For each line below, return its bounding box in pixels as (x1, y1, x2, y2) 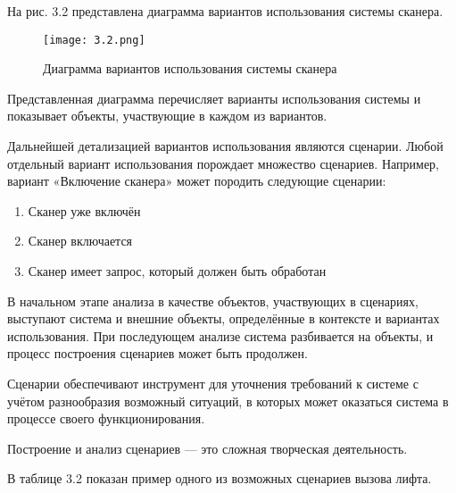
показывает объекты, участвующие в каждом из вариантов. (7, 106, 327, 125)
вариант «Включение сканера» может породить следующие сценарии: (7, 171, 386, 190)
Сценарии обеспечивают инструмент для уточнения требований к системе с (7, 373, 419, 392)
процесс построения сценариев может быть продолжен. (7, 344, 308, 363)
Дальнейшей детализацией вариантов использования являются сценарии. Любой (7, 137, 444, 155)
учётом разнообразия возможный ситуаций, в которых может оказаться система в (7, 391, 449, 410)
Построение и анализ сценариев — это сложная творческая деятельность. (7, 439, 408, 457)
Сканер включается (28, 231, 133, 250)
